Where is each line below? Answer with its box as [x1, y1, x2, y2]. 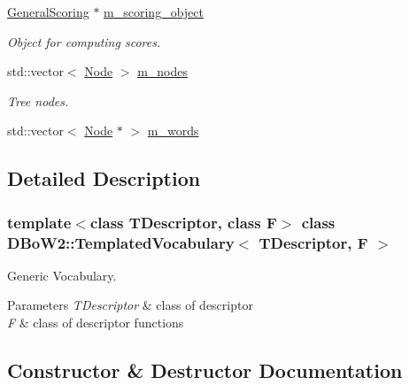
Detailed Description [7, 165, 201, 192]
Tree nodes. [7, 91, 69, 110]
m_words [147, 121, 199, 140]
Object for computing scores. [7, 32, 161, 50]
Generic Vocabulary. [7, 266, 117, 284]
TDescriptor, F [259, 231, 368, 253]
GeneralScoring [7, 3, 89, 20]
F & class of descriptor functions [7, 313, 184, 332]
